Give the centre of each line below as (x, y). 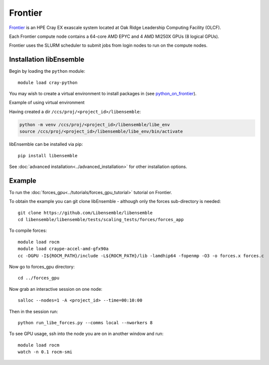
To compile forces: (28, 230)
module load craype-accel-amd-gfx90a (63, 249)
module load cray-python (48, 83)
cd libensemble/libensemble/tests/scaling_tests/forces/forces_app (101, 220)
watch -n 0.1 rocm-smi (45, 352)
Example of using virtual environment (47, 103)
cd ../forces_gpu (39, 278)
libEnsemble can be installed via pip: (46, 144)
